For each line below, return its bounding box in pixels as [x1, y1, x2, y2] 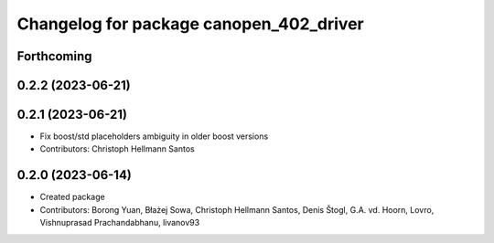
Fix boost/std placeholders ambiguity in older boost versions [39, 131, 269, 142]
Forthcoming [16, 48, 92, 64]
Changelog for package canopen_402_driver [16, 14, 365, 34]
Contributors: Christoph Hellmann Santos [39, 143, 196, 154]
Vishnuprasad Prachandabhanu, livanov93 [39, 217, 200, 228]
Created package [39, 192, 105, 203]
